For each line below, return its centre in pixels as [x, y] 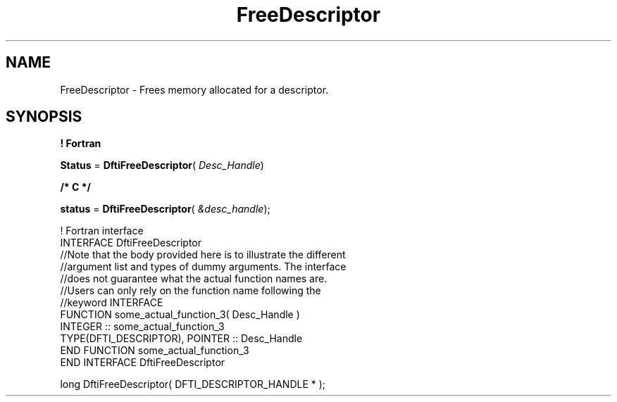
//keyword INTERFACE [112, 303]
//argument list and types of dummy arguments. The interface [203, 267]
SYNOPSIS [44, 117]
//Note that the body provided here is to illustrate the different [203, 255]
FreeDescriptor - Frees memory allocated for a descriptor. [194, 89]
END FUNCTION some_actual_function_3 [155, 351]
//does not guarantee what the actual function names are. [194, 279]
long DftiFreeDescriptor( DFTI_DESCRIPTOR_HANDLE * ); [193, 384]
